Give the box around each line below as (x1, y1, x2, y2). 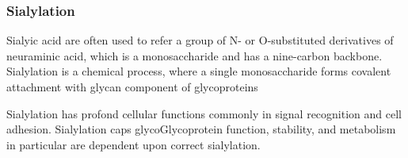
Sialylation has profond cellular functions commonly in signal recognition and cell (6, 105, 402, 121)
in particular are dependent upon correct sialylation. (6, 136, 261, 152)
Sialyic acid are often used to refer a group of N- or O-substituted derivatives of (6, 32, 394, 48)
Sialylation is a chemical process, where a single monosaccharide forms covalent (6, 63, 391, 79)
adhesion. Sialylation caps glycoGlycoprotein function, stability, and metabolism (6, 121, 396, 137)
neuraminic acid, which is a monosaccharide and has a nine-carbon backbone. (6, 47, 383, 64)
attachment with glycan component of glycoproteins (6, 79, 258, 94)
